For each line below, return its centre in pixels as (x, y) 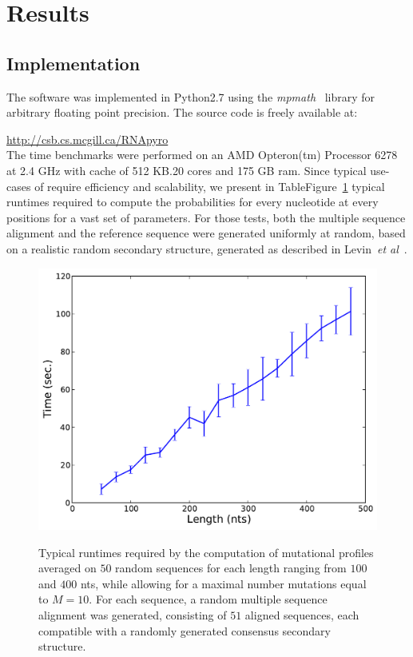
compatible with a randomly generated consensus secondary (185, 630)
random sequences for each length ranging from (231, 568)
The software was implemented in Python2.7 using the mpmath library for (191, 96)
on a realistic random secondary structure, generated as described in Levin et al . (207, 248)
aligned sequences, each (302, 615)
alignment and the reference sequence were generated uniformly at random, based (206, 233)
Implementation (73, 63)
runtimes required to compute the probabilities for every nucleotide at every (193, 202)
